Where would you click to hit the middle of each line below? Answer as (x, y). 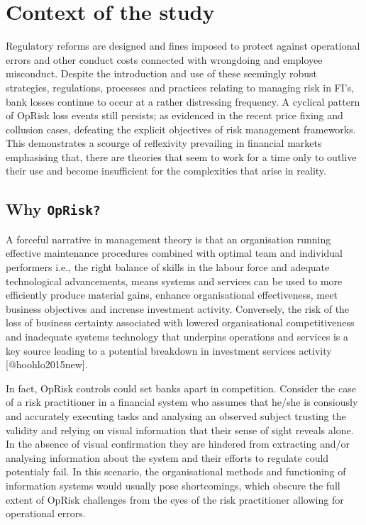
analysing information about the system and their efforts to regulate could (167, 457)
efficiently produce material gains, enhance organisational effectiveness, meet (172, 295)
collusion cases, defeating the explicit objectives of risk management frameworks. (181, 129)
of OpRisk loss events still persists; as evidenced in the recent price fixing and (174, 115)
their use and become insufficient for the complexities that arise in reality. (166, 171)
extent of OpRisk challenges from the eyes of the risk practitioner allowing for (175, 499)
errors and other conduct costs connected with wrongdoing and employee (164, 59)
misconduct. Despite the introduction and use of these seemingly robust (162, 73)
